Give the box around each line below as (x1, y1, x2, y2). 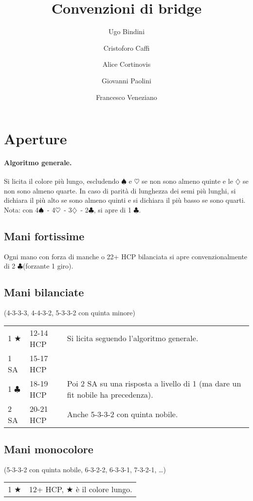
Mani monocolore (4, 442, 93, 457)
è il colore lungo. (76, 483, 132, 495)
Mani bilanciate (4, 285, 84, 300)
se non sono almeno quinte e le (142, 176, 233, 186)
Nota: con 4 (4, 204, 39, 214)
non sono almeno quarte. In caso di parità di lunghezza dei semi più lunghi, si (4, 185, 236, 195)
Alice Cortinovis (102, 59, 151, 69)
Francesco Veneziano (96, 92, 157, 102)
